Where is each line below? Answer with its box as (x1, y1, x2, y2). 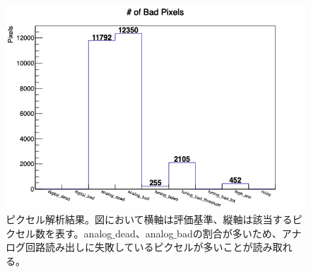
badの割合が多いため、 (177, 225, 282, 240)
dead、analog (115, 225, 174, 240)
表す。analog (54, 225, 112, 240)
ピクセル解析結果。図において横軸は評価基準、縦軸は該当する (6, 212, 293, 227)
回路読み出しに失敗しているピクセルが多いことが (25, 240, 253, 254)
